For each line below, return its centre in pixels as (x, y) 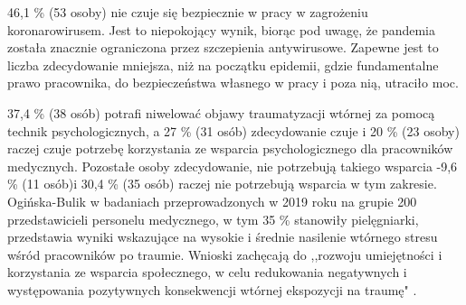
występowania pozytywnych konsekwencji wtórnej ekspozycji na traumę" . (212, 289)
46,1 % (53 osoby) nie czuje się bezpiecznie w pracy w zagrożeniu (188, 12)
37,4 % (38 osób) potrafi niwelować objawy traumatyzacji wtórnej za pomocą (221, 112)
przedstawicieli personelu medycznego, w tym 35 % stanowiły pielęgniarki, (213, 219)
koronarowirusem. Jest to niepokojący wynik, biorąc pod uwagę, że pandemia (222, 29)
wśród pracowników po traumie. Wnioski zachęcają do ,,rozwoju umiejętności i (225, 254)
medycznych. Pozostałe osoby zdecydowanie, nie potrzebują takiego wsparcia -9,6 (233, 166)
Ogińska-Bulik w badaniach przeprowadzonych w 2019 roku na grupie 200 (212, 201)
